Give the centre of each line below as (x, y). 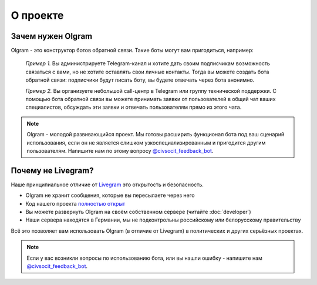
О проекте (37, 15)
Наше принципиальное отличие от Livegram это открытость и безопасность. (107, 185)
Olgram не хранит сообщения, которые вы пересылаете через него (110, 195)
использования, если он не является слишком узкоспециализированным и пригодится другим (146, 142)
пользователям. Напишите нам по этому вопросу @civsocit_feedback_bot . (120, 150)
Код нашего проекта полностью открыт (75, 203)
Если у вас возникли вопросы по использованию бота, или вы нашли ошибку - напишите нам (144, 258)
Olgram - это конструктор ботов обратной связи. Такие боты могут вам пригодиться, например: (132, 51)
